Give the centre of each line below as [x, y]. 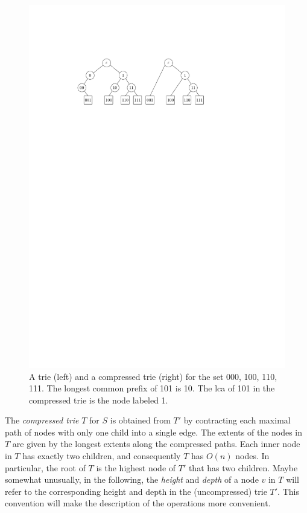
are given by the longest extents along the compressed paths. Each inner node [156, 444]
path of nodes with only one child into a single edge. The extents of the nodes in [154, 432]
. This [288, 491]
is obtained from [140, 420]
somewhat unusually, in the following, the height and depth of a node [132, 479]
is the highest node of [136, 467]
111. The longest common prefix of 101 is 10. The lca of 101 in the [152, 388]
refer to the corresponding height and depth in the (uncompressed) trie [136, 491]
